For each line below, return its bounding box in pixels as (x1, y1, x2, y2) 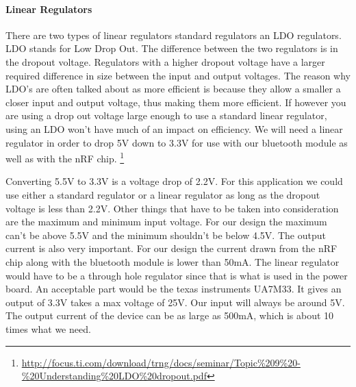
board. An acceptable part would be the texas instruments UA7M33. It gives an (5, 282, 342, 296)
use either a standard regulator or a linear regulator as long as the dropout (5, 187, 320, 201)
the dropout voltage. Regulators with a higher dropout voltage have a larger (5, 54, 325, 68)
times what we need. (5, 321, 91, 336)
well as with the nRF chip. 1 (5, 149, 125, 165)
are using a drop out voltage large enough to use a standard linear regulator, (5, 108, 327, 123)
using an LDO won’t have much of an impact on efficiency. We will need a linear (5, 121, 343, 136)
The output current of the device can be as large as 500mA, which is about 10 (5, 308, 334, 323)
